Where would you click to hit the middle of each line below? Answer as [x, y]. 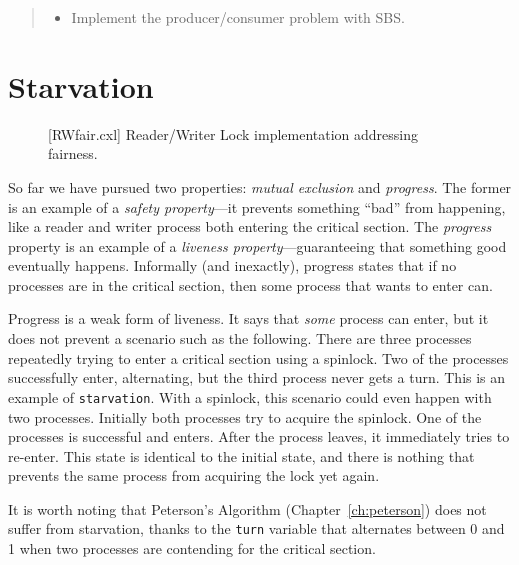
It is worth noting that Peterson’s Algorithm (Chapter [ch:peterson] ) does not [247, 508]
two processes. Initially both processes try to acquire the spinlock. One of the [245, 416]
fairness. [73, 153]
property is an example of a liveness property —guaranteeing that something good [257, 245]
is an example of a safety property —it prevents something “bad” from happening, [257, 206]
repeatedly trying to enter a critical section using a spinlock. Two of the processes [258, 357]
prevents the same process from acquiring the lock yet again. [194, 475]
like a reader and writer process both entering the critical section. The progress [250, 226]
